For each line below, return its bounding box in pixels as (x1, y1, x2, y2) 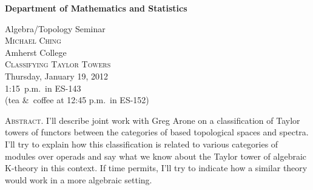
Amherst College (5, 46, 67, 58)
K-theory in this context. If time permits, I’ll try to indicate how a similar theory (5, 161, 308, 174)
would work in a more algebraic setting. (5, 173, 152, 186)
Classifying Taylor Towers (5, 58, 111, 70)
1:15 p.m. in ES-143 (5, 81, 81, 94)
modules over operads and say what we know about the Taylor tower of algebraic (5, 149, 307, 162)
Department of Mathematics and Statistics (5, 2, 187, 14)
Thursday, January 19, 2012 (5, 69, 108, 82)
